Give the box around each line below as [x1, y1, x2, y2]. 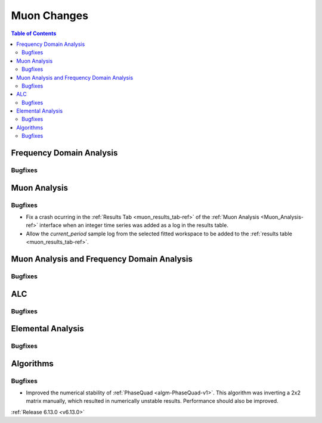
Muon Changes [11, 9, 89, 22]
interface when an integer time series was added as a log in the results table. [39, 222, 229, 229]
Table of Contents [11, 30, 57, 37]
